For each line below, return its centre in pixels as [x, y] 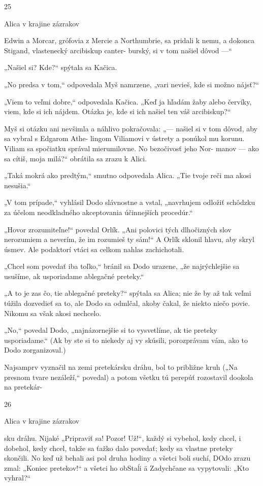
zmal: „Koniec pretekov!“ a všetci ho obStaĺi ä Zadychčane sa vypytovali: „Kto [126, 467]
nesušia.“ [18, 185]
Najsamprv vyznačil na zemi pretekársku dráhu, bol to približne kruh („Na [121, 367]
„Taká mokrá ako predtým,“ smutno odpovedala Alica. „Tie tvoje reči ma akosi [128, 175]
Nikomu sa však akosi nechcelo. [53, 313]
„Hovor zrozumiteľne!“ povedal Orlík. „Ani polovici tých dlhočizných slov [118, 229]
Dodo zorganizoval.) [35, 350]
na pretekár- [23, 387]
